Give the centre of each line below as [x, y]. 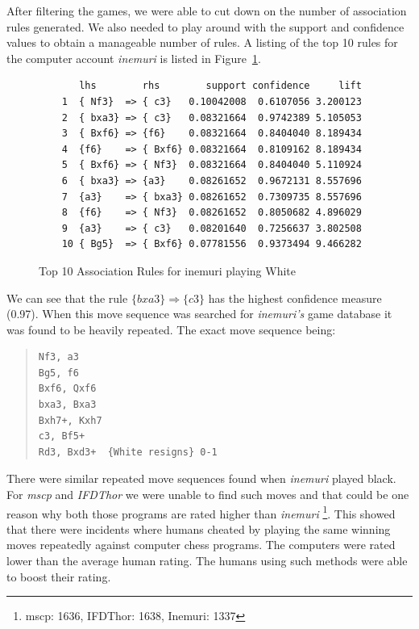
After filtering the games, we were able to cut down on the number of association [207, 10]
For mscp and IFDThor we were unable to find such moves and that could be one [208, 495]
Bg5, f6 [58, 373]
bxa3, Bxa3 [67, 405]
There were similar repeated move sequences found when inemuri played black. [201, 478]
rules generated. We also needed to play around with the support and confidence [205, 26]
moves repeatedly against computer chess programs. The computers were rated [201, 545]
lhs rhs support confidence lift [220, 86]
